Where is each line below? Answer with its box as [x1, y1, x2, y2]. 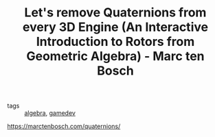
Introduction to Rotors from [36, 34, 195, 49]
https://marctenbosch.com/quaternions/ [7, 122, 121, 131]
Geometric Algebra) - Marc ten [26, 49, 205, 64]
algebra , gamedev [24, 109, 76, 117]
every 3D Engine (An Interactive [23, 19, 208, 35]
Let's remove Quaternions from [24, 5, 207, 21]
